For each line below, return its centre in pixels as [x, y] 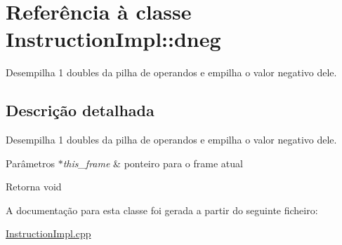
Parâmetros [30, 163]
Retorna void [34, 187]
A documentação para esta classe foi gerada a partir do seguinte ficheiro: [162, 210]
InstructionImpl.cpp [48, 233]
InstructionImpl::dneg [113, 39]
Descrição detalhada [80, 110]
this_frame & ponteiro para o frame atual [153, 163]
